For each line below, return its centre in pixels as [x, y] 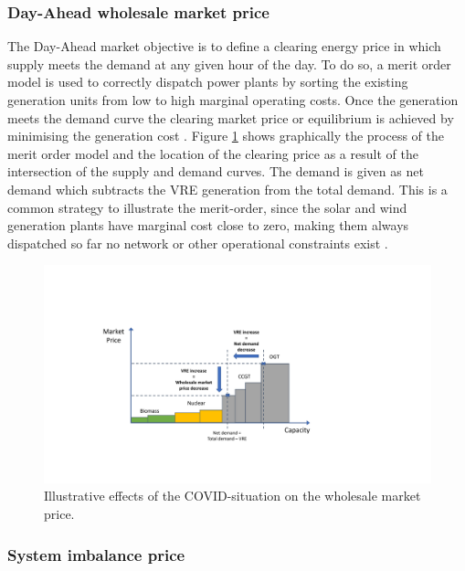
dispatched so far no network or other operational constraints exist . [198, 243]
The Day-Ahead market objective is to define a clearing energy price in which [224, 46]
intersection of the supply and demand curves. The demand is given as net [216, 171]
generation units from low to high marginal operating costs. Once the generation [233, 100]
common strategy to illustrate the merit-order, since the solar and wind [207, 207]
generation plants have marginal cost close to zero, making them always [208, 225]
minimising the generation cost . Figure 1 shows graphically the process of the [226, 136]
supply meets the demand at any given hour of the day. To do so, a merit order [229, 63]
